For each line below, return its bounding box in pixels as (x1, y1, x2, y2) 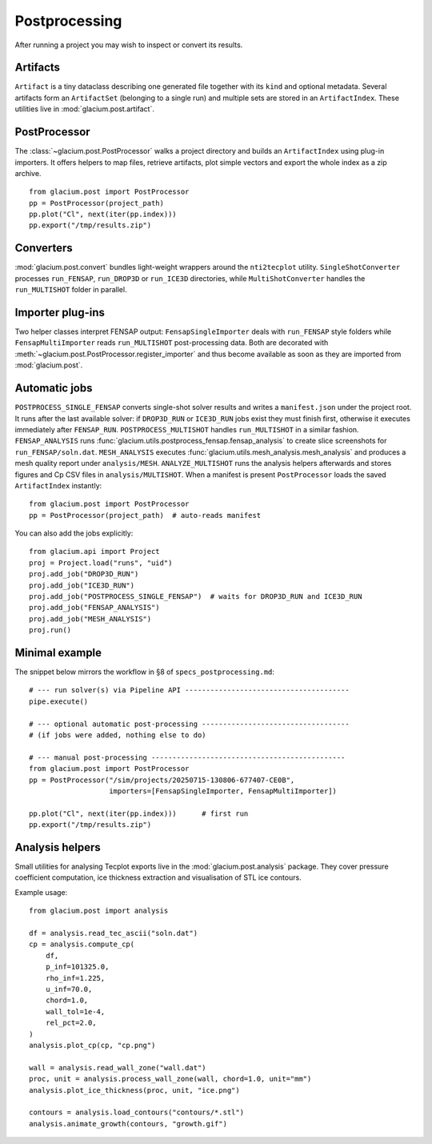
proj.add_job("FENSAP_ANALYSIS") (29, 603, 160, 612)
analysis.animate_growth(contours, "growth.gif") (29, 1119, 228, 1128)
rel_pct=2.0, (45, 1018, 97, 1028)
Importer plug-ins (14, 305, 106, 319)
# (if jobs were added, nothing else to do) (29, 731, 207, 740)
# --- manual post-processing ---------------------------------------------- (29, 753, 346, 762)
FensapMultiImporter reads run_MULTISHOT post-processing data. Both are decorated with (14, 338, 329, 347)
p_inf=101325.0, (45, 962, 110, 972)
